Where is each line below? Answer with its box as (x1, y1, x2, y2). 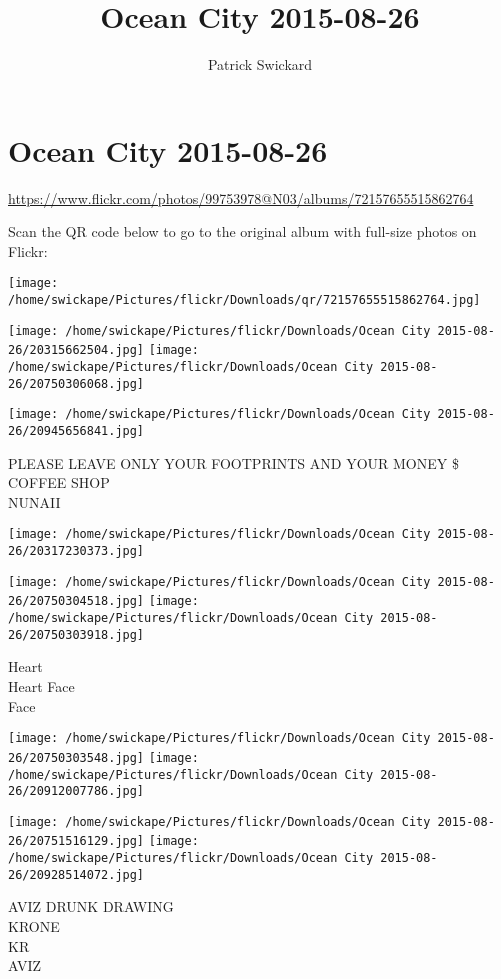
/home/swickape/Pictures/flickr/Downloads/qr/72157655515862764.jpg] (8, 293, 481, 308)
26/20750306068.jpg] (8, 376, 145, 391)
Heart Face (8, 676, 75, 696)
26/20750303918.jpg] (8, 627, 145, 642)
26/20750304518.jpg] (8, 594, 145, 609)
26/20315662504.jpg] (8, 343, 145, 358)
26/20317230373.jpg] (8, 544, 145, 559)
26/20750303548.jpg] (8, 750, 145, 765)
